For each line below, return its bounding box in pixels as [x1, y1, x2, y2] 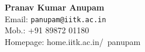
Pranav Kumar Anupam [5, 1, 105, 13]
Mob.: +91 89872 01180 [5, 24, 89, 36]
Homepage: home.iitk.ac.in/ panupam [5, 35, 141, 47]
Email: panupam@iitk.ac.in [5, 12, 106, 25]
